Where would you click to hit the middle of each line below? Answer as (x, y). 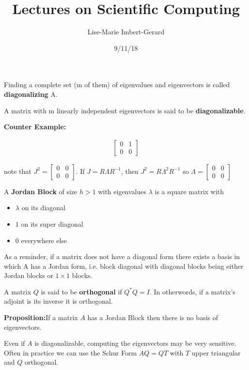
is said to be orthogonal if (81, 291)
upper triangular (216, 352)
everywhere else (44, 240)
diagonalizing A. (31, 94)
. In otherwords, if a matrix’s (193, 291)
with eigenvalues (122, 191)
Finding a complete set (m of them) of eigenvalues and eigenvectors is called (117, 85)
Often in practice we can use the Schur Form (70, 352)
